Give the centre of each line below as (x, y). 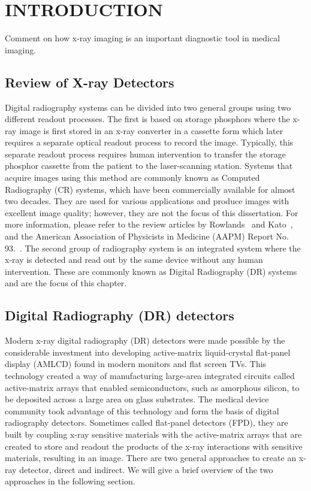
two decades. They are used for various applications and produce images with (147, 201)
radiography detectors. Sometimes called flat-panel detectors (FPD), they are (147, 422)
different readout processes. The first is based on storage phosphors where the (147, 119)
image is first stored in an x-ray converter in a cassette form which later (151, 130)
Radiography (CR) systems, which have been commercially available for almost (150, 189)
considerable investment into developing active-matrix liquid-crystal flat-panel (148, 352)
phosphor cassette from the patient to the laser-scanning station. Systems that (149, 166)
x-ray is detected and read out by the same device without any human (134, 260)
